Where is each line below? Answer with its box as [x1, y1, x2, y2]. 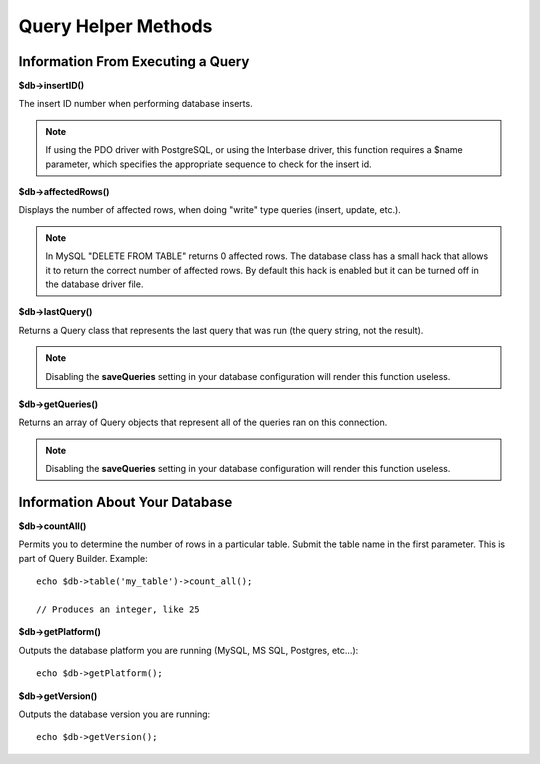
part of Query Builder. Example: [18, 552, 149, 564]
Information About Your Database [18, 493, 233, 510]
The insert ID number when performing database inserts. [18, 98, 254, 110]
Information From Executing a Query [18, 53, 250, 70]
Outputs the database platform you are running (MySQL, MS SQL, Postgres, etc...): [18, 644, 359, 656]
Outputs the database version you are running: [18, 708, 211, 720]
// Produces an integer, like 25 [36, 603, 200, 615]
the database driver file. [45, 278, 144, 290]
